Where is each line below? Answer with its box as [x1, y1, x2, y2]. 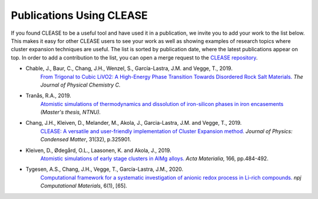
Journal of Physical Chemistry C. [40, 81, 121, 88]
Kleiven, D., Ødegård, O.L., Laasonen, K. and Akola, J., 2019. [25, 147, 172, 154]
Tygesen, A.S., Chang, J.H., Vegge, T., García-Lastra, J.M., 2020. [25, 165, 184, 173]
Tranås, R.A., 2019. [25, 92, 71, 99]
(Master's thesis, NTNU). [40, 109, 101, 116]
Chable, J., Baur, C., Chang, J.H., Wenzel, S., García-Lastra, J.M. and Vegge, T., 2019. [25, 65, 233, 72]
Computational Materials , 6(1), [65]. [40, 183, 128, 190]
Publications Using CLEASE [11, 9, 148, 22]
